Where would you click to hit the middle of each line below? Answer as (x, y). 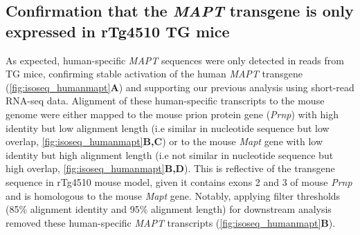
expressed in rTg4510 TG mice (118, 31)
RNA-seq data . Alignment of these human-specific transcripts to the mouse (165, 101)
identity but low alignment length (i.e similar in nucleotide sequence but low (168, 128)
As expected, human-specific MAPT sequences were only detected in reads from (175, 60)
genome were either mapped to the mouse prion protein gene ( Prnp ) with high (172, 114)
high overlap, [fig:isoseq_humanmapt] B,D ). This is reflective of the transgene (170, 168)
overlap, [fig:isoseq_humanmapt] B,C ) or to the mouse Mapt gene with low (164, 141)
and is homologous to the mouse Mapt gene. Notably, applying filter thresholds (173, 195)
